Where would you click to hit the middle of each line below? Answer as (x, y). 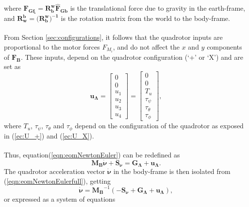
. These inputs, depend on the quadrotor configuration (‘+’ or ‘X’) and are (132, 57)
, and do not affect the (146, 46)
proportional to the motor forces (52, 46)
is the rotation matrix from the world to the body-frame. (145, 18)
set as (12, 66)
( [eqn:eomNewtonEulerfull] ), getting (58, 181)
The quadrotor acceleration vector (55, 171)
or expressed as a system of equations (60, 198)
